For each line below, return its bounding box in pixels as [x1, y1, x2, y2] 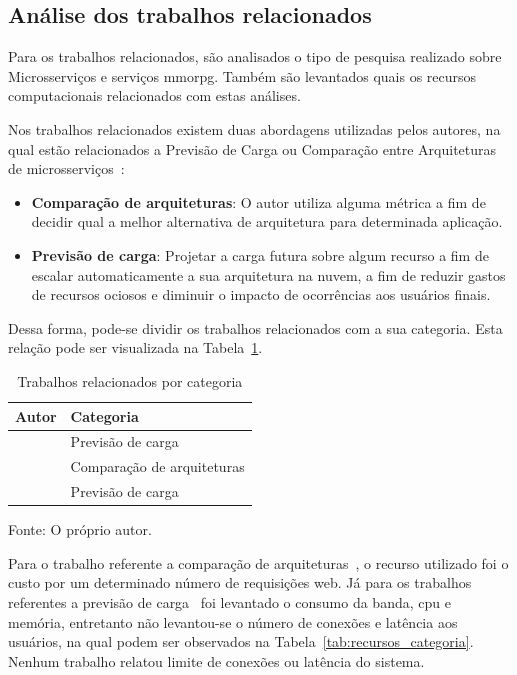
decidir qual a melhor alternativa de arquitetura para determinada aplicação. [31, 211, 503, 232]
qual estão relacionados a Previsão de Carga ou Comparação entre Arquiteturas [8, 138, 497, 159]
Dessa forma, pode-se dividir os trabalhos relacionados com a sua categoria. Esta [8, 317, 503, 338]
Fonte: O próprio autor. [8, 519, 152, 540]
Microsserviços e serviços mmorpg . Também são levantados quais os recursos [8, 65, 477, 86]
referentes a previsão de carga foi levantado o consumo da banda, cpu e [8, 591, 451, 612]
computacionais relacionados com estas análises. [8, 85, 301, 106]
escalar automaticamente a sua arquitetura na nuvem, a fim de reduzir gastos [31, 264, 506, 285]
